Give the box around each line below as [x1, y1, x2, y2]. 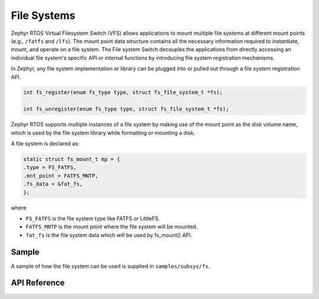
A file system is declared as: [11, 140, 80, 147]
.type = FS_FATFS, [23, 164, 77, 171]
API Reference [11, 278, 65, 288]
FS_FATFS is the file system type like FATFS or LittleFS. [25, 214, 160, 222]
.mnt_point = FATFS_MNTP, [23, 172, 99, 179]
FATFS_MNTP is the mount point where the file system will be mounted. [25, 223, 198, 230]
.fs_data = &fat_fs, [23, 181, 83, 187]
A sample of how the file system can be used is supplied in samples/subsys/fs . [11, 262, 210, 269]
